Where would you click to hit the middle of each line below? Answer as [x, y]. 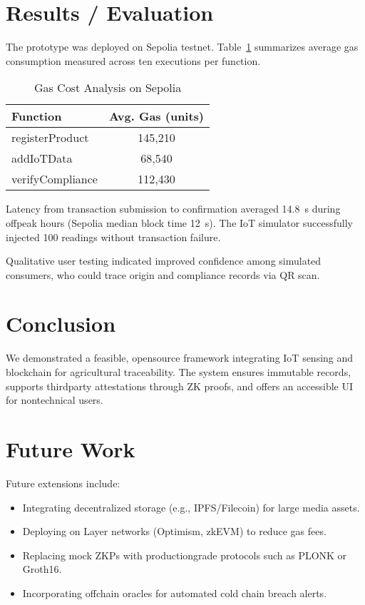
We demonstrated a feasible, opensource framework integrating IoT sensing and [180, 358]
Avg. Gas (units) [156, 116]
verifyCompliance [55, 179]
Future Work [71, 448]
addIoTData [42, 158]
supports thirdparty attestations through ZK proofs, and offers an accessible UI [179, 386]
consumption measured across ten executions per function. [133, 60]
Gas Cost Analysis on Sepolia [108, 88]
